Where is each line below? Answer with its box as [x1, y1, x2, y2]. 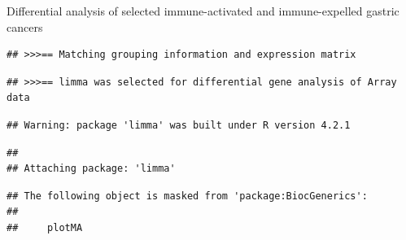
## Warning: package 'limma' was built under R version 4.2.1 [7, 119, 351, 131]
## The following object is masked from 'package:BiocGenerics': [7, 190, 368, 202]
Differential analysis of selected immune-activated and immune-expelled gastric [7, 2, 399, 19]
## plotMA [7, 221, 83, 233]
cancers [7, 18, 43, 35]
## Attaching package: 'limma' [7, 163, 176, 175]
